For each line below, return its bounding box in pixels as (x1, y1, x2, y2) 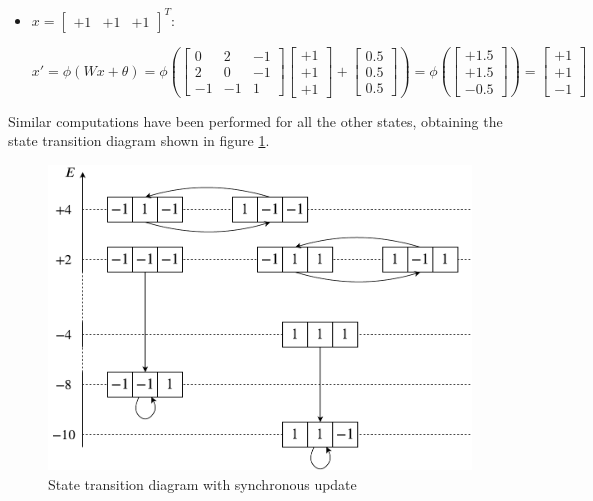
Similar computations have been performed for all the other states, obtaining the (8, 110, 503, 131)
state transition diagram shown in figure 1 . (8, 130, 270, 151)
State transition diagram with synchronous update (48, 473, 357, 494)
